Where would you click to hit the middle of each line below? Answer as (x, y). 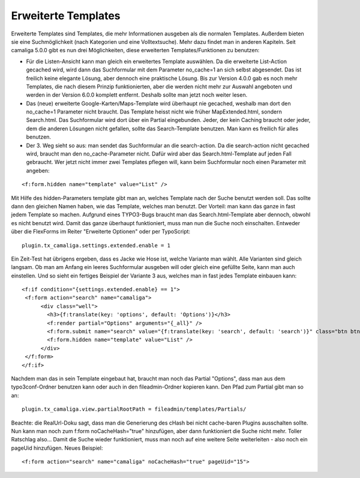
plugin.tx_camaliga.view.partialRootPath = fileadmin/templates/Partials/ (134, 409)
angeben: (38, 171)
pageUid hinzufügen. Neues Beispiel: (57, 448)
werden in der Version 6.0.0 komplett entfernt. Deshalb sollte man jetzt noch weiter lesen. (137, 95)
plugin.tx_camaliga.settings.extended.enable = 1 (96, 245)
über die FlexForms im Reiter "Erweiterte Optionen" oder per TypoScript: (101, 232)
